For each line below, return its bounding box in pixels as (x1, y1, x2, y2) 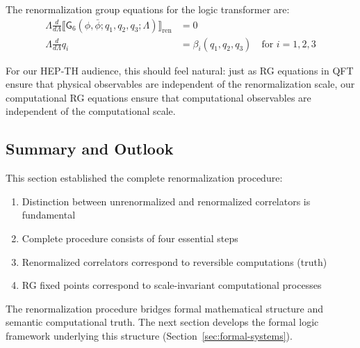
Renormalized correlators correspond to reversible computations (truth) (22, 254, 327, 269)
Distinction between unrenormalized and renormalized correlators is (22, 193, 311, 208)
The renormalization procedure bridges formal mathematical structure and (6, 301, 324, 315)
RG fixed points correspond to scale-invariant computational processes (22, 278, 322, 292)
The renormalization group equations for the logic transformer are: (6, 2, 290, 16)
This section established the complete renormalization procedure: (6, 171, 283, 185)
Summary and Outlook (6, 138, 174, 159)
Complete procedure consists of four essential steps (22, 231, 238, 246)
